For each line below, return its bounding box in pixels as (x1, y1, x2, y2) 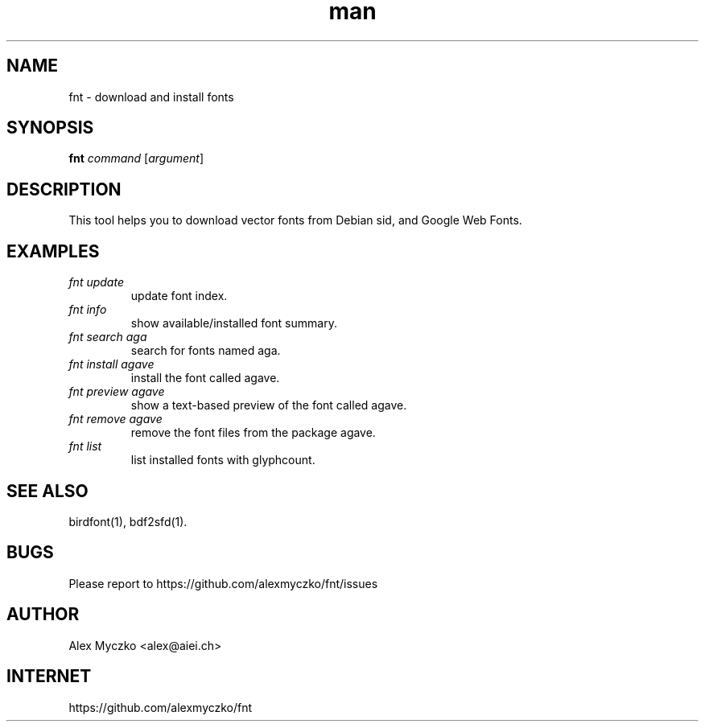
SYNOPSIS (6, 117, 94, 138)
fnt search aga (68, 330, 147, 344)
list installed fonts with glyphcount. (130, 453, 315, 467)
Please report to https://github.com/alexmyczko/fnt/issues (68, 576, 378, 590)
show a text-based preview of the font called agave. (130, 398, 407, 413)
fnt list (68, 439, 102, 454)
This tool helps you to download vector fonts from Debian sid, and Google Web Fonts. (68, 213, 522, 228)
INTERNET (6, 666, 92, 687)
